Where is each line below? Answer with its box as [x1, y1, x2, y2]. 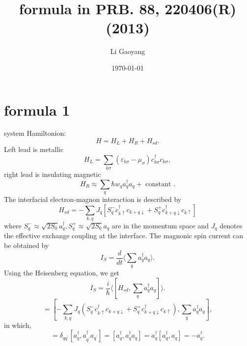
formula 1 [4, 99, 70, 120]
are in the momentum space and [111, 220, 209, 230]
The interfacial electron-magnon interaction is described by [4, 194, 182, 204]
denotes [220, 220, 243, 230]
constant [145, 180, 171, 188]
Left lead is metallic [4, 144, 64, 154]
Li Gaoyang [110, 46, 145, 56]
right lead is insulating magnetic [4, 169, 101, 179]
